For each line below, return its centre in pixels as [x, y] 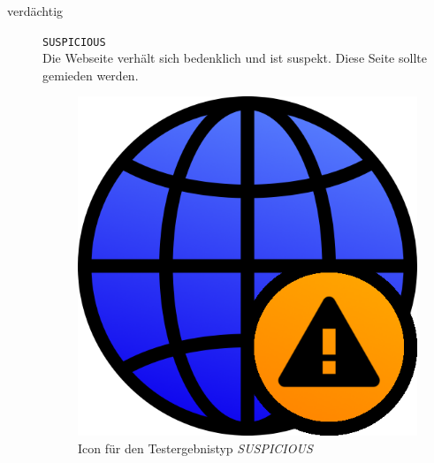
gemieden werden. [91, 75]
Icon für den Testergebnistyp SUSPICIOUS [195, 448]
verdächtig [35, 11]
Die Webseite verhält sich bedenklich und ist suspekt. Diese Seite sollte [235, 58]
